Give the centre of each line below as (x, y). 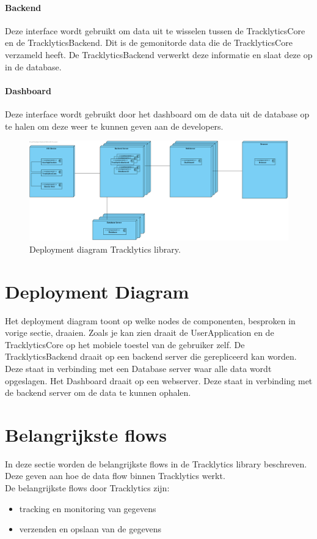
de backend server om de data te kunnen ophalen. (98, 392)
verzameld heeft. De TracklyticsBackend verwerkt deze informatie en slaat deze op (159, 54)
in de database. (33, 66)
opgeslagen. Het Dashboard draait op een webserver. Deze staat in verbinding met (159, 380)
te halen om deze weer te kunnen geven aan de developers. (114, 126)
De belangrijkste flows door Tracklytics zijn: (87, 488)
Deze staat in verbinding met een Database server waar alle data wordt (138, 368)
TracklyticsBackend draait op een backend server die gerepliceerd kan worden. (151, 356)
